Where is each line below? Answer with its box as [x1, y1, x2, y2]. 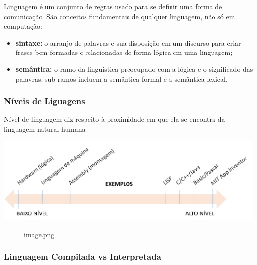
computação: [4, 21, 42, 31]
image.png [24, 229, 55, 239]
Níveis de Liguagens [4, 95, 85, 107]
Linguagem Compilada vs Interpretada [4, 250, 161, 263]
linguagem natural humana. [4, 123, 87, 134]
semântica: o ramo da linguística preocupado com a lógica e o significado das [15, 63, 253, 74]
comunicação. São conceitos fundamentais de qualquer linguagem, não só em [4, 11, 235, 21]
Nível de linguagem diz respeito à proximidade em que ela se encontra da [4, 114, 225, 124]
